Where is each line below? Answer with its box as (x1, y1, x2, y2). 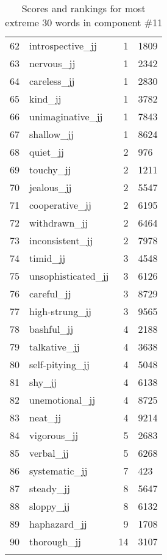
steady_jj (29, 481, 70, 495)
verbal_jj (29, 446, 69, 460)
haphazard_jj (29, 517, 87, 531)
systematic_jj (29, 464, 88, 478)
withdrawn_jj (29, 216, 88, 230)
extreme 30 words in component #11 (5, 15, 163, 29)
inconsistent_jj (29, 233, 93, 247)
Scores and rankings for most (21, 1, 146, 15)
